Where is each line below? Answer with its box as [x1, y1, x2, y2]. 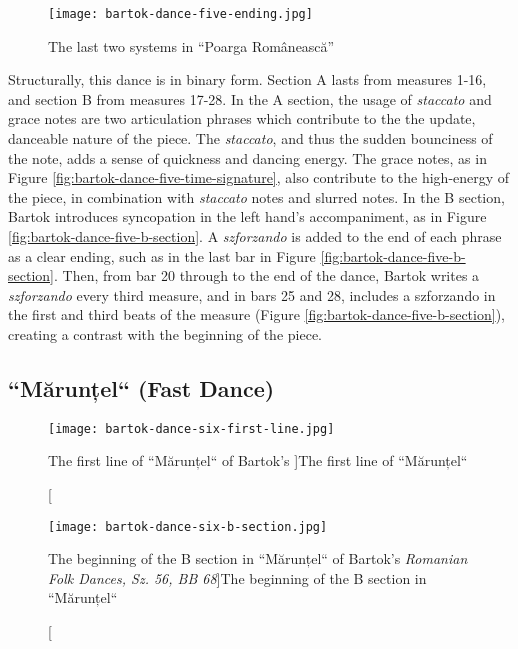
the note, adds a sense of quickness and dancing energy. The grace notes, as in [8, 147, 487, 168]
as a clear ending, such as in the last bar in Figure [8, 245, 316, 266]
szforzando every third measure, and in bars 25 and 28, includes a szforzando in [8, 284, 496, 305]
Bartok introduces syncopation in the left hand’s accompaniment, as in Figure [8, 206, 487, 227]
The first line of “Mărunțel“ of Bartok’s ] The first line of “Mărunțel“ [48, 450, 468, 471]
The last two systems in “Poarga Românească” [48, 35, 335, 56]
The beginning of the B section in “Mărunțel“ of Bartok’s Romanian [48, 548, 468, 569]
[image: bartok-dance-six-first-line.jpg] [48, 421, 335, 436]
